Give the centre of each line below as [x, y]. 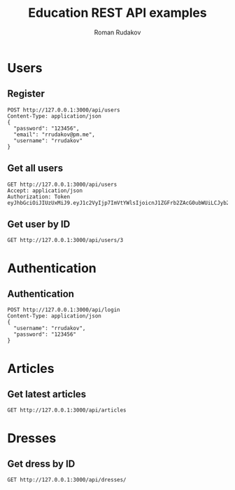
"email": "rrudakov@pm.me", [55, 135]
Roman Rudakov [117, 32]
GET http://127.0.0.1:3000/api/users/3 [65, 240]
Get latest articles [47, 394]
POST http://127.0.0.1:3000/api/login [64, 310]
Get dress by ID [41, 464]
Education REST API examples [117, 13]
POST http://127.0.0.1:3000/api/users [64, 110]
